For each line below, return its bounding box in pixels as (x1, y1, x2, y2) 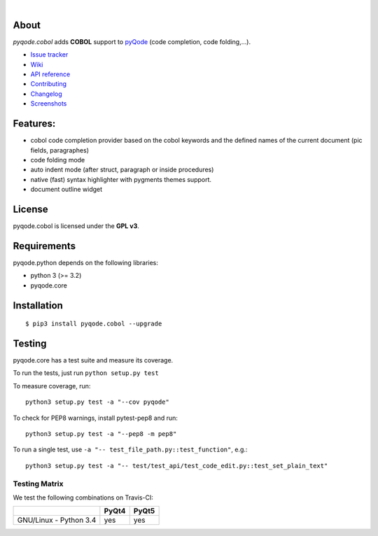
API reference (30, 70, 71, 78)
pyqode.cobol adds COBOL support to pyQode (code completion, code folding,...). (13, 37, 251, 45)
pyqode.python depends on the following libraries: (13, 258, 159, 267)
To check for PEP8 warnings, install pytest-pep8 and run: (13, 414, 178, 422)
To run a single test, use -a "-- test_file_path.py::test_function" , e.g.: (13, 445, 248, 454)
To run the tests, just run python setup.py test (13, 369, 159, 377)
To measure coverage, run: (13, 381, 91, 390)
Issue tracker (30, 50, 69, 59)
